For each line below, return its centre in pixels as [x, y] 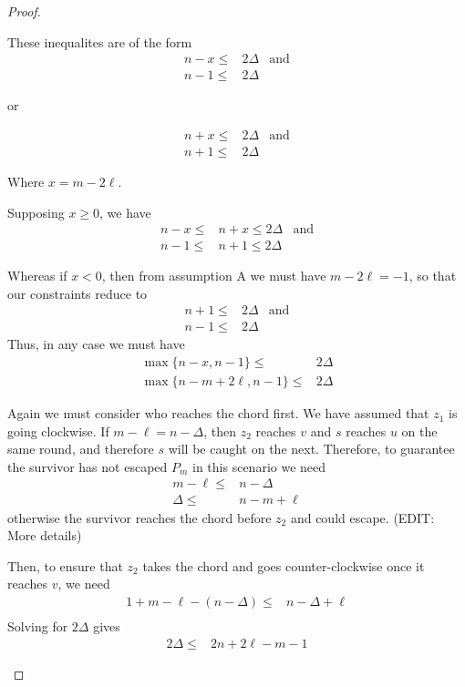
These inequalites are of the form [100, 41]
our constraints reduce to [77, 293]
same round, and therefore [81, 449]
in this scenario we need [259, 466]
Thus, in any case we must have [96, 344]
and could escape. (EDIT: [362, 517]
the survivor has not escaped [88, 466]
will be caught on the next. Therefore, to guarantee [311, 449]
